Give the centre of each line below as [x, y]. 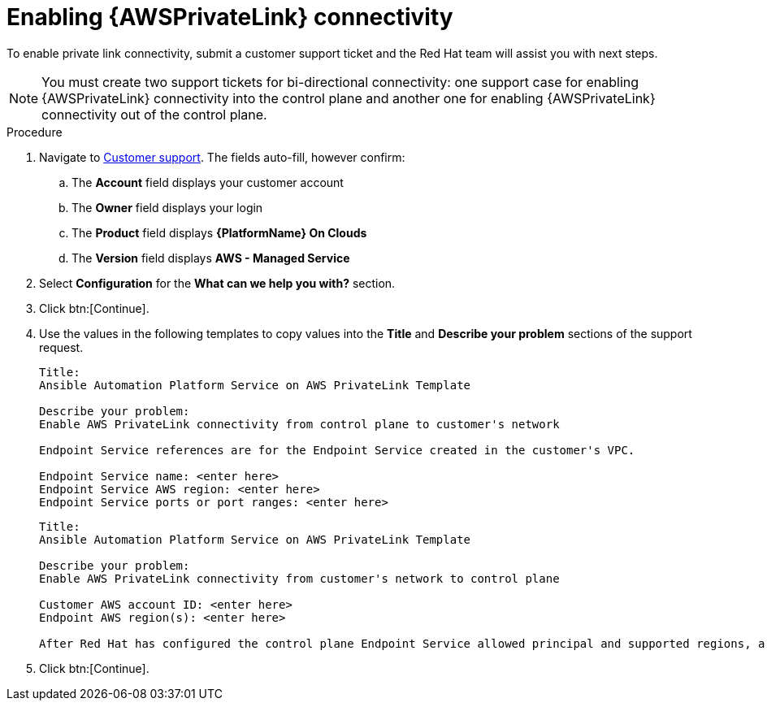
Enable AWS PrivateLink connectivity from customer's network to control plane [299, 578]
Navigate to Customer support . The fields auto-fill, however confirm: [222, 157]
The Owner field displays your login [167, 207]
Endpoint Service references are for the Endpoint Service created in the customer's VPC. [337, 450]
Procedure [35, 132]
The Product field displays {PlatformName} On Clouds [219, 232]
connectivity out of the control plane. [154, 114]
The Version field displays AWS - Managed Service [211, 258]
